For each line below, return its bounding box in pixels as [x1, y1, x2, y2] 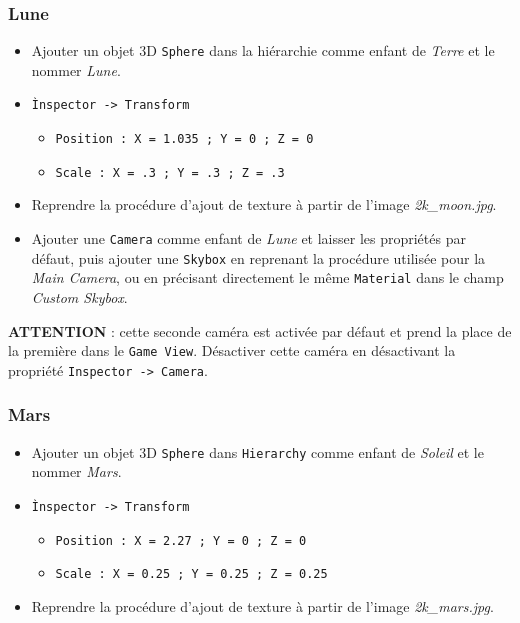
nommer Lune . [31, 59, 121, 80]
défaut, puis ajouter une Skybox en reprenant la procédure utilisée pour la [31, 247, 486, 268]
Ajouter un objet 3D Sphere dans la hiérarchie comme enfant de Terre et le [31, 40, 495, 61]
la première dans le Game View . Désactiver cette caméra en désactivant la [8, 340, 456, 361]
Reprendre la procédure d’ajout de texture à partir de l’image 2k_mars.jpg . [31, 595, 494, 616]
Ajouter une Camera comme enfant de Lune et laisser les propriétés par [31, 228, 466, 249]
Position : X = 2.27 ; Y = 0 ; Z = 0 [55, 533, 307, 548]
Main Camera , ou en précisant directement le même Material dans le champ [31, 267, 504, 288]
